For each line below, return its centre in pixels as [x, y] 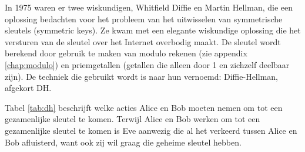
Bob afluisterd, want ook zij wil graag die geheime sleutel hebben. [123, 142]
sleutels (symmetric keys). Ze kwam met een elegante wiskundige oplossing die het [153, 30]
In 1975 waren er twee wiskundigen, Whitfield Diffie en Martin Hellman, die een [149, 7]
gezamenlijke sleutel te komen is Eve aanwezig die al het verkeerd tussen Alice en [151, 130]
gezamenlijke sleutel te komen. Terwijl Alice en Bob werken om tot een [133, 119]
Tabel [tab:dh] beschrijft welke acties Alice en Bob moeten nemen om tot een [144, 107]
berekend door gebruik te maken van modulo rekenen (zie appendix [126, 53]
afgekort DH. [28, 88]
